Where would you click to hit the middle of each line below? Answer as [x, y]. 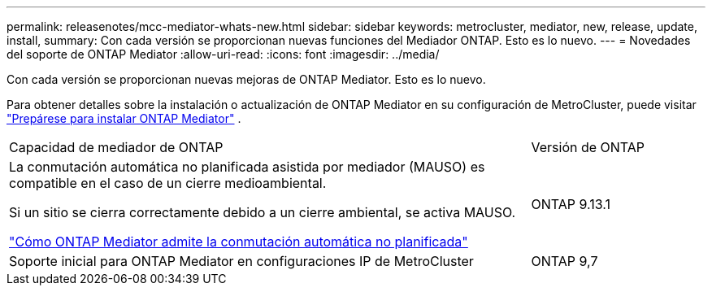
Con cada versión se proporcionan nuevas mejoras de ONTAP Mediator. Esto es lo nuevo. [246, 79]
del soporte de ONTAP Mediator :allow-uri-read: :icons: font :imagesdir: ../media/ [223, 54]
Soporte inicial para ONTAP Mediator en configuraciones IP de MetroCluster [241, 261]
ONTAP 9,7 [564, 261]
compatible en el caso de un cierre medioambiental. [168, 183]
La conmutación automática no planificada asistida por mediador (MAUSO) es [247, 167]
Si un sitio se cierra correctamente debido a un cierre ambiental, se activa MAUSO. [263, 212]
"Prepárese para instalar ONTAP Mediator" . [124, 118]
